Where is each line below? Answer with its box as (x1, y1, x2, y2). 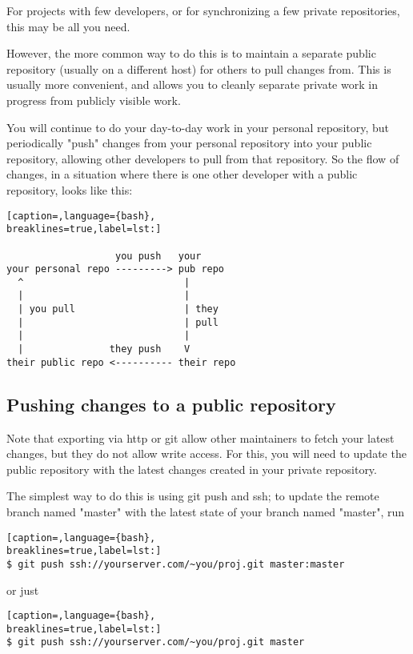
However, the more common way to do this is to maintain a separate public (6, 45, 376, 62)
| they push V (18, 343, 190, 355)
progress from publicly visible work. (6, 91, 181, 108)
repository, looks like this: (6, 181, 133, 198)
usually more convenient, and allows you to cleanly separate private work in (6, 76, 378, 93)
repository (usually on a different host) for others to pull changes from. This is (6, 60, 391, 77)
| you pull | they (18, 303, 219, 315)
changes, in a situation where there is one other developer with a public (6, 166, 358, 183)
